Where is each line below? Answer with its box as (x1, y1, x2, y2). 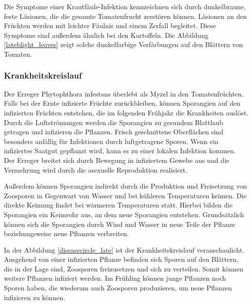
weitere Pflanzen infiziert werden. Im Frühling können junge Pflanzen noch (4, 273, 226, 283)
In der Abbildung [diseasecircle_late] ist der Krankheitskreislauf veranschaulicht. (4, 244, 245, 255)
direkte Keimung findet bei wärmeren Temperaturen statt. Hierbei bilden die (4, 200, 233, 210)
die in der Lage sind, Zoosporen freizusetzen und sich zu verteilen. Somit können (4, 263, 243, 273)
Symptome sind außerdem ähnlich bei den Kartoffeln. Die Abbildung (4, 30, 209, 40)
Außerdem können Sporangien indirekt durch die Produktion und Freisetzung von (4, 181, 247, 191)
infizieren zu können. (4, 292, 66, 302)
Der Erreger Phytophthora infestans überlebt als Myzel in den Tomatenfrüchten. (4, 88, 244, 98)
